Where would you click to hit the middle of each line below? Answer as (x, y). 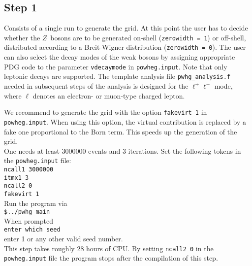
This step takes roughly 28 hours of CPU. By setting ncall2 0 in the (109, 248)
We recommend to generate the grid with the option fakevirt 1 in (106, 112)
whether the (22, 37)
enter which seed (32, 230)
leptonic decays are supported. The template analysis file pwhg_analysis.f (117, 76)
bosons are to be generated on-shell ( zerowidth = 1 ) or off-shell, (148, 37)
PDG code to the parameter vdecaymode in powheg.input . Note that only (116, 66)
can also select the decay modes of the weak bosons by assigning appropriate (120, 57)
